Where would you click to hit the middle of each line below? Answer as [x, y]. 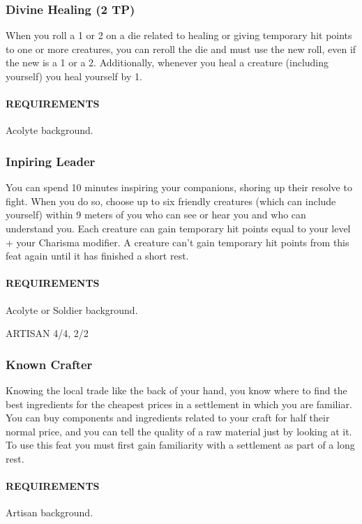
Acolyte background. [50, 130]
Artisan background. [50, 512]
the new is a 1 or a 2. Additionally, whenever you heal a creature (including [167, 62]
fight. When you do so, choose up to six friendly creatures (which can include [171, 201]
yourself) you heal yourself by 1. [74, 76]
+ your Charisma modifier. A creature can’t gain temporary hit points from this [178, 242]
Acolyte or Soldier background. [72, 309]
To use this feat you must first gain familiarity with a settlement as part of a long [180, 445]
